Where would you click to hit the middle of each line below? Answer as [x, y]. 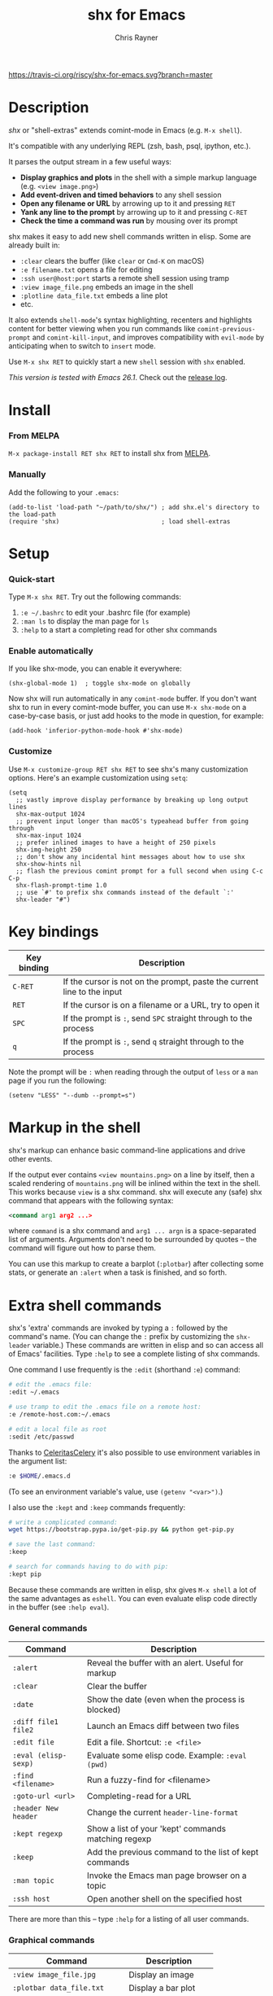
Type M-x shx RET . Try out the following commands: [95, 597]
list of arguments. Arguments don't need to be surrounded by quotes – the [133, 1240]
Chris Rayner [136, 37]
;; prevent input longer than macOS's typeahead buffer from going [132, 821]
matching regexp [119, 1839]
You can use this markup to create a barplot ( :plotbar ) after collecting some [136, 1264]
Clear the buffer [117, 1687]
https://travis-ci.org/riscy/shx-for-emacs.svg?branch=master [110, 74]
